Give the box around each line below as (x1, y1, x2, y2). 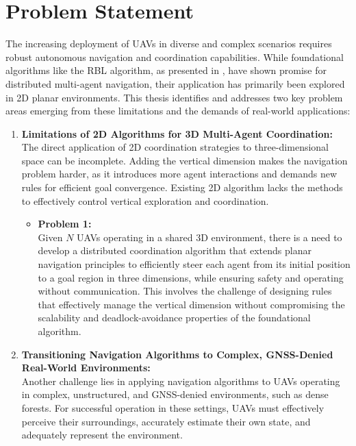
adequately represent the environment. (21, 428, 183, 442)
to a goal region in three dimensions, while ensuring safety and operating (38, 270, 344, 284)
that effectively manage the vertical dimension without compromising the (38, 297, 345, 311)
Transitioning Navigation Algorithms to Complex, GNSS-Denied (21, 347, 333, 361)
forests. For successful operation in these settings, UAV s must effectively (21, 400, 325, 414)
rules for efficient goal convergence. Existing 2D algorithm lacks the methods (21, 180, 343, 195)
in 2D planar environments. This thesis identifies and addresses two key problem (5, 90, 343, 104)
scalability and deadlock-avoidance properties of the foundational (38, 310, 311, 325)
